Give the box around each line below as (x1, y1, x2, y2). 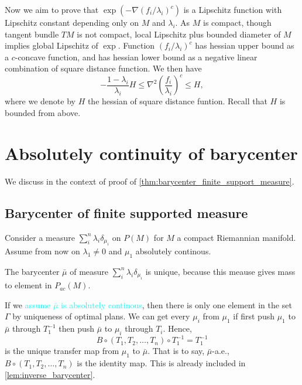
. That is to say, (147, 345, 205, 357)
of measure (70, 265, 109, 277)
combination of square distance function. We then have (5, 62, 202, 74)
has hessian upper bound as (195, 39, 294, 52)
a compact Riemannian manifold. (177, 231, 296, 243)
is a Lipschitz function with (183, 4, 282, 15)
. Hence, (163, 322, 192, 335)
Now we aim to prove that (5, 4, 99, 15)
